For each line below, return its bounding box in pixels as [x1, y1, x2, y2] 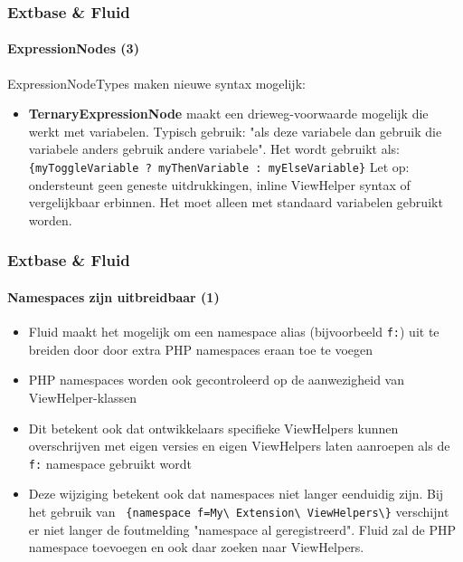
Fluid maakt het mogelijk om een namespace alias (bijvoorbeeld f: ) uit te [28, 322, 439, 341]
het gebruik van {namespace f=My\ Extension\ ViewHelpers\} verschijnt [28, 501, 449, 520]
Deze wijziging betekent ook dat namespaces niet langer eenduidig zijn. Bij [28, 484, 444, 503]
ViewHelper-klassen [28, 387, 137, 406]
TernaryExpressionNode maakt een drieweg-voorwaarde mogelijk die [28, 104, 429, 123]
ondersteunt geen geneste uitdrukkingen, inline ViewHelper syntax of [28, 175, 411, 194]
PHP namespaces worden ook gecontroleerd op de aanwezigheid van [28, 370, 404, 389]
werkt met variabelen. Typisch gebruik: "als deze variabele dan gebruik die [28, 121, 442, 140]
